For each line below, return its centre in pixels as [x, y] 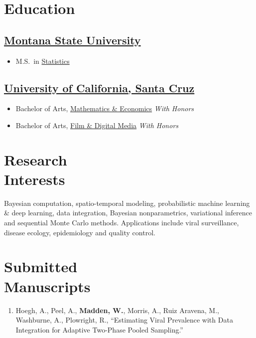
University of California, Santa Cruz [99, 87]
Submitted [41, 266]
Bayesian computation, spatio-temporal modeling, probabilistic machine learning [127, 203]
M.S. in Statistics [43, 61]
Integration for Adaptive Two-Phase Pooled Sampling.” [99, 329]
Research [36, 159]
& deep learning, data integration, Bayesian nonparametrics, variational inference [128, 213]
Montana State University [72, 40]
